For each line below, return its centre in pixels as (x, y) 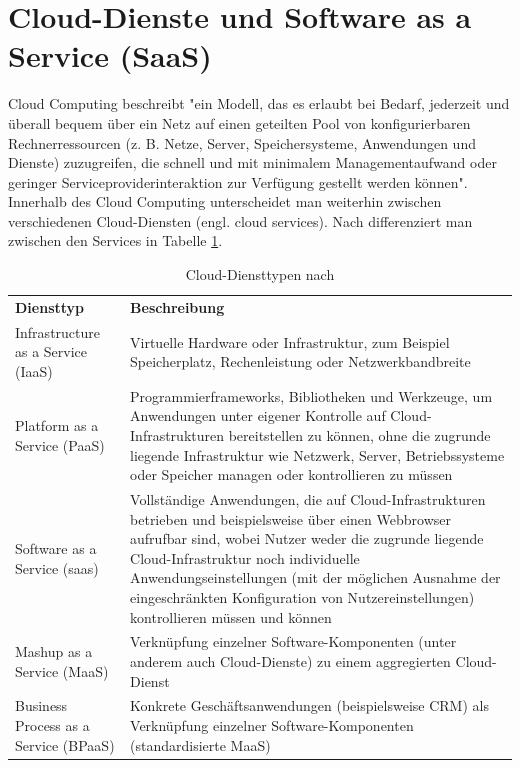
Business (41, 705)
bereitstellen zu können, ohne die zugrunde (359, 434)
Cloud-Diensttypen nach (260, 274)
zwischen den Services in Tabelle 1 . (115, 240)
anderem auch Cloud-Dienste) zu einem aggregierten (290, 661)
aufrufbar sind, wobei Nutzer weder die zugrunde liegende (307, 538)
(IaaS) (34, 370)
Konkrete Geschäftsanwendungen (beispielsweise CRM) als (309, 705)
